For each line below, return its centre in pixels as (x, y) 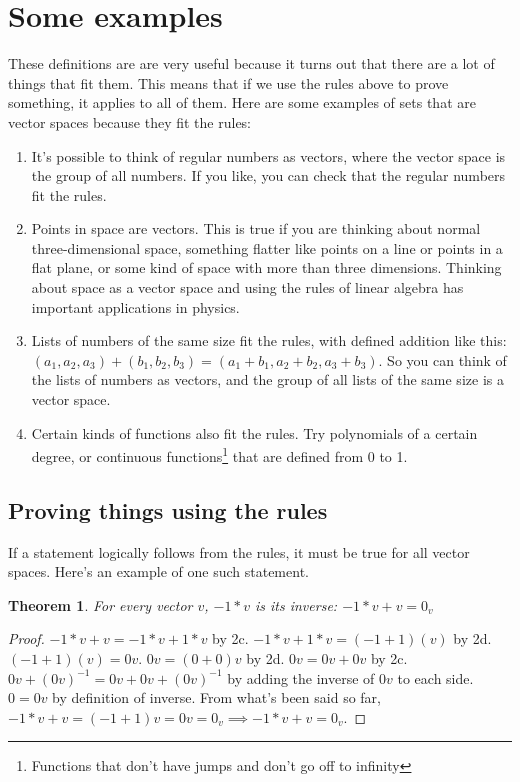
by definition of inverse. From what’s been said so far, (216, 697)
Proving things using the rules (168, 509)
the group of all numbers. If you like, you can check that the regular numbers (268, 175)
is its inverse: (296, 604)
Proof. (26, 638)
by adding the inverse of (301, 677)
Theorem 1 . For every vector (100, 604)
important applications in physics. (135, 306)
